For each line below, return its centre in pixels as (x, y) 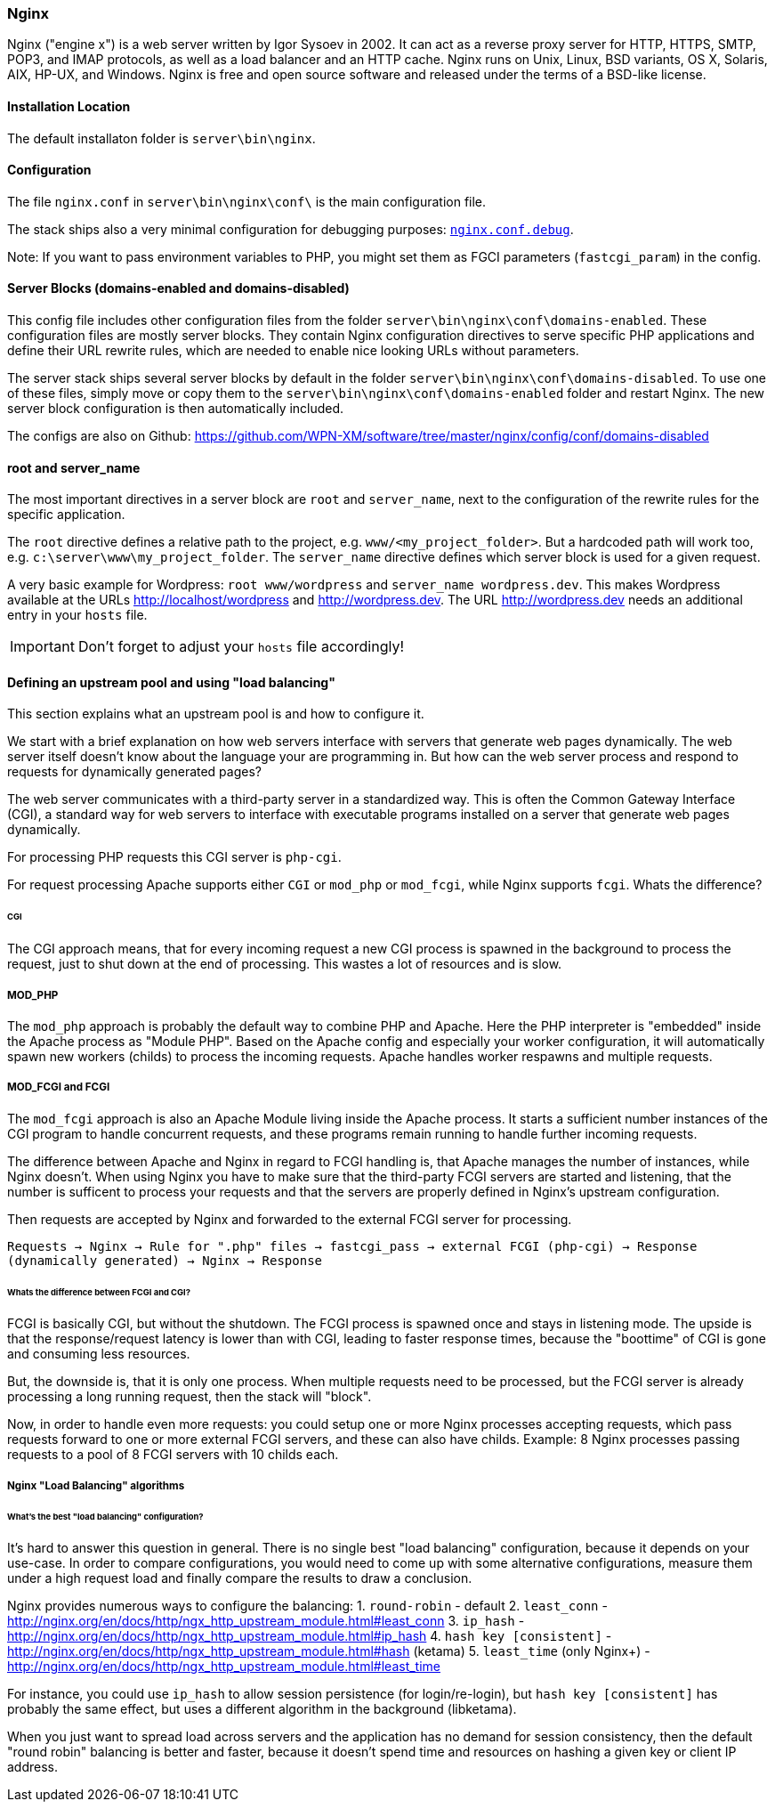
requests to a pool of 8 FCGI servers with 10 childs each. (173, 1455)
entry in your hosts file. (77, 615)
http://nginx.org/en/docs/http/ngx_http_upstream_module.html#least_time (224, 1667)
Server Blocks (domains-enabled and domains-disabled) (178, 288)
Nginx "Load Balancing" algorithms (96, 1485)
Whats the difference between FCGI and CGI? (99, 1292)
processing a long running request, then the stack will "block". (190, 1397)
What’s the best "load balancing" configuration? (105, 1516)
